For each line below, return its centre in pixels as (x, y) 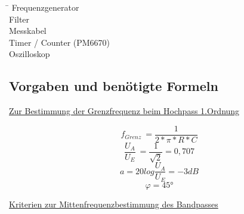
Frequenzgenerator (45, 7)
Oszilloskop (30, 54)
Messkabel (28, 31)
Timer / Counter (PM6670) (60, 42)
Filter (19, 19)
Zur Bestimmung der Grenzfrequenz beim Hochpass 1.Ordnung (124, 111)
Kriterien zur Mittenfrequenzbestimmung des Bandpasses (114, 204)
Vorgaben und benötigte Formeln (114, 86)
